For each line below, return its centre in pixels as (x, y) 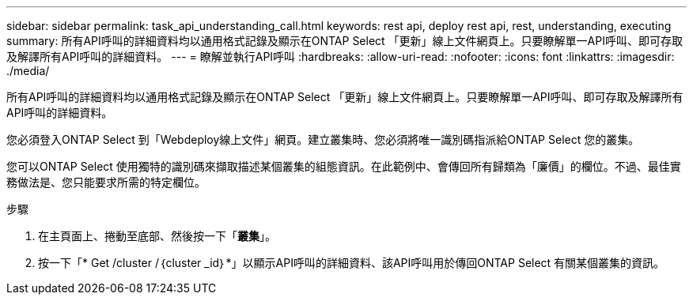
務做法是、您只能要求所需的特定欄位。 (106, 182)
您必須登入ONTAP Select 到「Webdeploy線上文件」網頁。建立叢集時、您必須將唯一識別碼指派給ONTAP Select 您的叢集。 (323, 139)
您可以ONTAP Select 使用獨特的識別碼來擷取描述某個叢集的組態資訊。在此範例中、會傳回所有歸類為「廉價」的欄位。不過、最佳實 (344, 166)
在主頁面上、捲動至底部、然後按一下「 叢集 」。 (157, 236)
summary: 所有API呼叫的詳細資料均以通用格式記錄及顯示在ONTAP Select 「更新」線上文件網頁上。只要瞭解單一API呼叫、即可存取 (345, 41)
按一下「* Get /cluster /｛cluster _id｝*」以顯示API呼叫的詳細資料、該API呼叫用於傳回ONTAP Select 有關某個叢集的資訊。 (352, 263)
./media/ (28, 71)
